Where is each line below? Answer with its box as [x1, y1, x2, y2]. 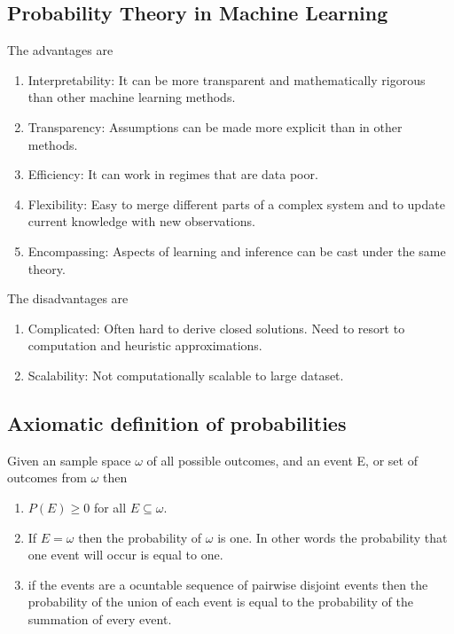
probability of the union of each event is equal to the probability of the [27, 592, 413, 611]
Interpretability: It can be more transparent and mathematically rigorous [27, 70, 426, 89]
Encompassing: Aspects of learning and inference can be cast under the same [27, 241, 446, 260]
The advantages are [7, 41, 113, 59]
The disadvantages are [7, 289, 129, 308]
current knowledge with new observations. [27, 212, 255, 231]
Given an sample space [7, 450, 131, 469]
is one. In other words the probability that [217, 528, 448, 546]
